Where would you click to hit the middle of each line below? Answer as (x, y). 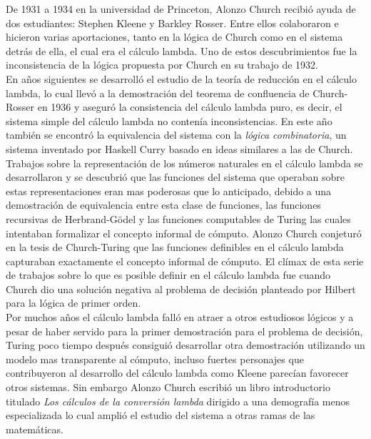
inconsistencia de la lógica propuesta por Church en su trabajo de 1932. (162, 65)
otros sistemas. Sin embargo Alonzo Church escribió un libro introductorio (168, 387)
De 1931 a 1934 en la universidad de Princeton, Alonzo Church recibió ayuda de (181, 9)
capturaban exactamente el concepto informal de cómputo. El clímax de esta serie (185, 261)
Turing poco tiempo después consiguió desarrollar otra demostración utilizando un (185, 345)
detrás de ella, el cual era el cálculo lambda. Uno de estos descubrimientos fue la (182, 50)
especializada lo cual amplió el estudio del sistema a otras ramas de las (161, 415)
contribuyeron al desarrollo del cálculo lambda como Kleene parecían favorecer (177, 373)
